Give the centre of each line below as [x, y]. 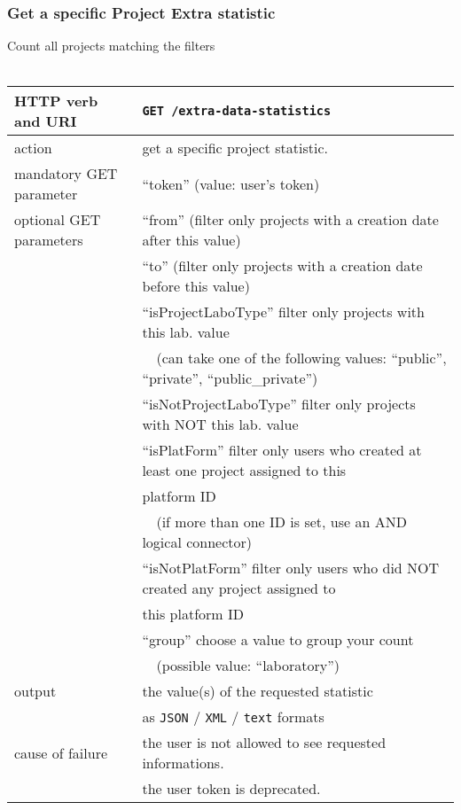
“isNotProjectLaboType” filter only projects [279, 404]
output [35, 691]
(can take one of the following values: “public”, [301, 358]
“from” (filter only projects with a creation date [290, 220]
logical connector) [197, 542]
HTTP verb [56, 101]
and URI [46, 121]
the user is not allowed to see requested [264, 743]
